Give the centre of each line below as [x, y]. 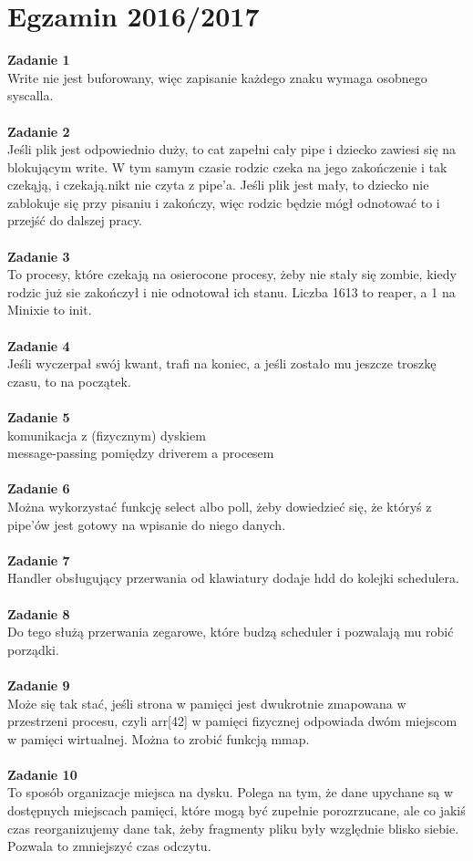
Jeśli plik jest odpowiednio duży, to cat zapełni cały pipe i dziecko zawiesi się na [232, 149]
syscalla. [31, 95]
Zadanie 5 [39, 417]
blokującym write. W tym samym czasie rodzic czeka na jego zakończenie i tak [227, 166]
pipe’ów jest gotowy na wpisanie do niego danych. [147, 524]
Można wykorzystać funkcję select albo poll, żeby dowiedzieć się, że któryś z [220, 506]
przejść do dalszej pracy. [75, 220]
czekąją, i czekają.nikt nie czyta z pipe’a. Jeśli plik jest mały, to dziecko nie [218, 185]
